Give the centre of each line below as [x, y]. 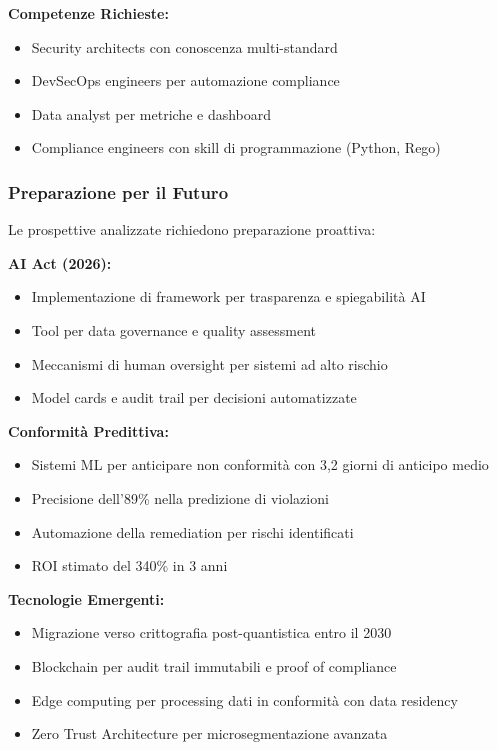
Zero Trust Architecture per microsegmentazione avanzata [209, 733]
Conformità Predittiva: [88, 430]
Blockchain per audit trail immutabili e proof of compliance [214, 665]
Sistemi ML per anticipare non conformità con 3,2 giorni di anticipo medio [260, 464]
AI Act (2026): [60, 262]
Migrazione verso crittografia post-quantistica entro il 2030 [211, 632]
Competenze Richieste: [88, 13]
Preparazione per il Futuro [118, 191]
